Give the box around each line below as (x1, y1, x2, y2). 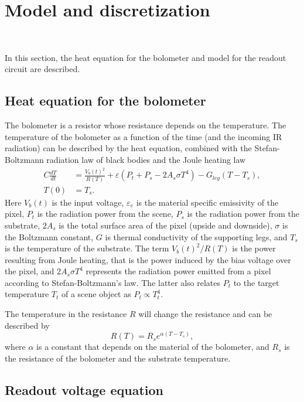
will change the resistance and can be (138, 308, 272, 320)
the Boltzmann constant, (5, 230, 94, 243)
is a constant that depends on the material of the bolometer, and (36, 340, 269, 353)
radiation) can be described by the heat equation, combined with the (5, 142, 252, 154)
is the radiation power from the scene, (37, 207, 173, 220)
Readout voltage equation (5, 380, 163, 398)
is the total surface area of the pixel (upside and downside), (59, 219, 272, 231)
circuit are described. (5, 63, 80, 75)
